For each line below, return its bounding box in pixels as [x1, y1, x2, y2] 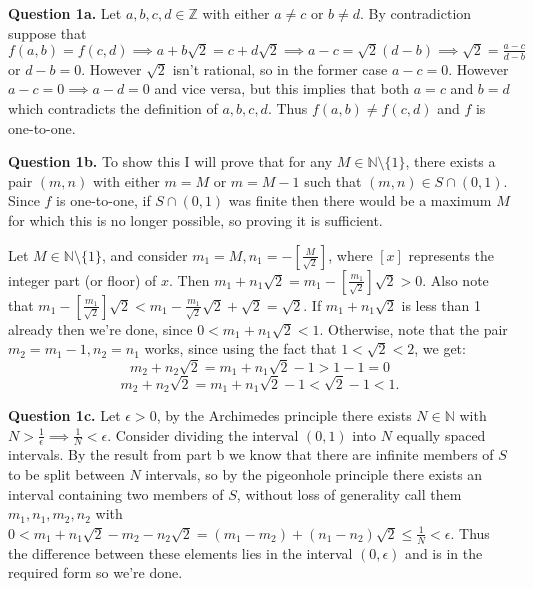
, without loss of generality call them [236, 483, 462, 504]
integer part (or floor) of [8, 269, 157, 290]
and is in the [405, 542, 483, 563]
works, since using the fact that [144, 338, 337, 359]
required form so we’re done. [8, 562, 183, 583]
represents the [408, 244, 495, 265]
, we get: [414, 338, 466, 359]
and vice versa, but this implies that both [154, 78, 410, 99]
